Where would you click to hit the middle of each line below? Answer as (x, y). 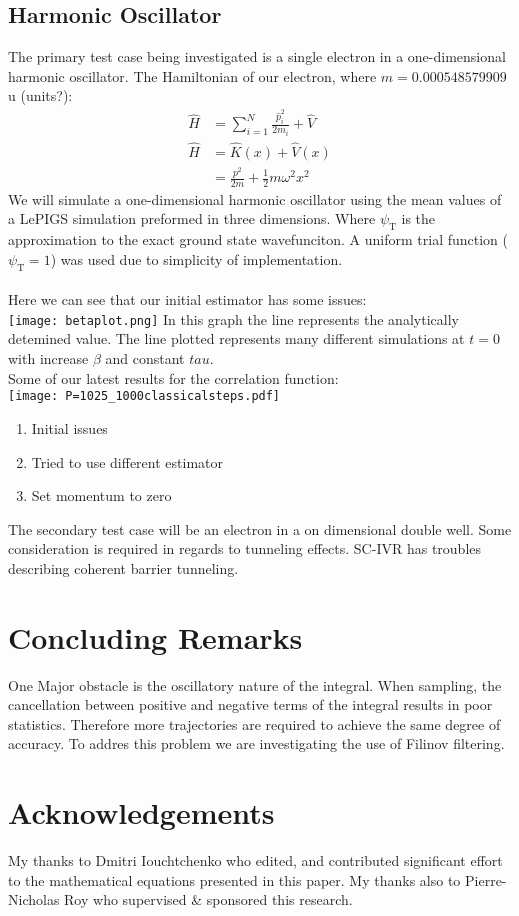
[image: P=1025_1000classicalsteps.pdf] (144, 396)
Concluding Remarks (155, 636)
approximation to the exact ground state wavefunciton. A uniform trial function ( (258, 239)
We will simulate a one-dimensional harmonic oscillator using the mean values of (255, 198)
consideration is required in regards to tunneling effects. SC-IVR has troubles (245, 548)
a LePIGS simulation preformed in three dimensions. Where (192, 218)
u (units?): (40, 95)
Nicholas (34, 899)
